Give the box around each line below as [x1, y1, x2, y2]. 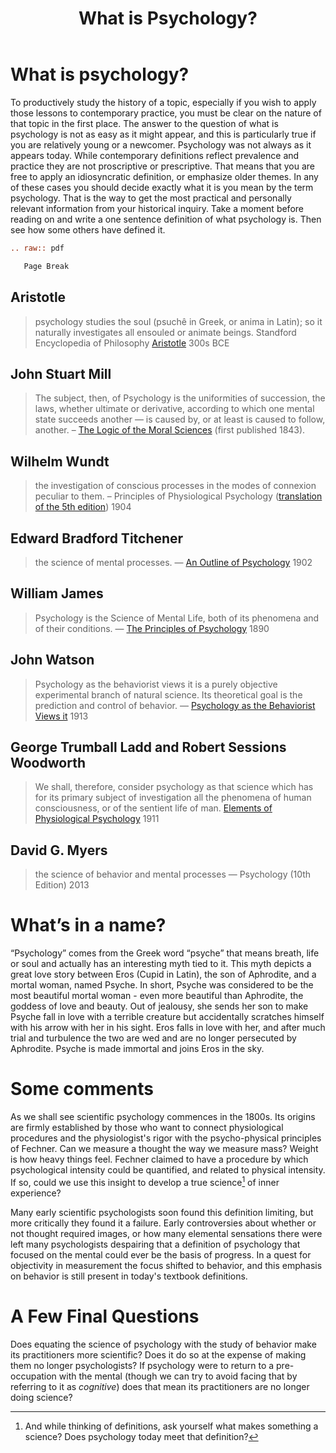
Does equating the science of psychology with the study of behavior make [10, 1338, 317, 1350]
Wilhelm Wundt [10, 453, 110, 470]
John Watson [10, 652, 95, 669]
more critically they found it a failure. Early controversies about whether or [10, 1217, 317, 1229]
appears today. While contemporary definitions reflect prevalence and [10, 149, 300, 161]
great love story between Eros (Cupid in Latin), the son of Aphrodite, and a [10, 968, 317, 981]
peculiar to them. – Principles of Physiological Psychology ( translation [34, 490, 323, 502]
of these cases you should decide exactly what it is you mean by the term [10, 181, 314, 193]
